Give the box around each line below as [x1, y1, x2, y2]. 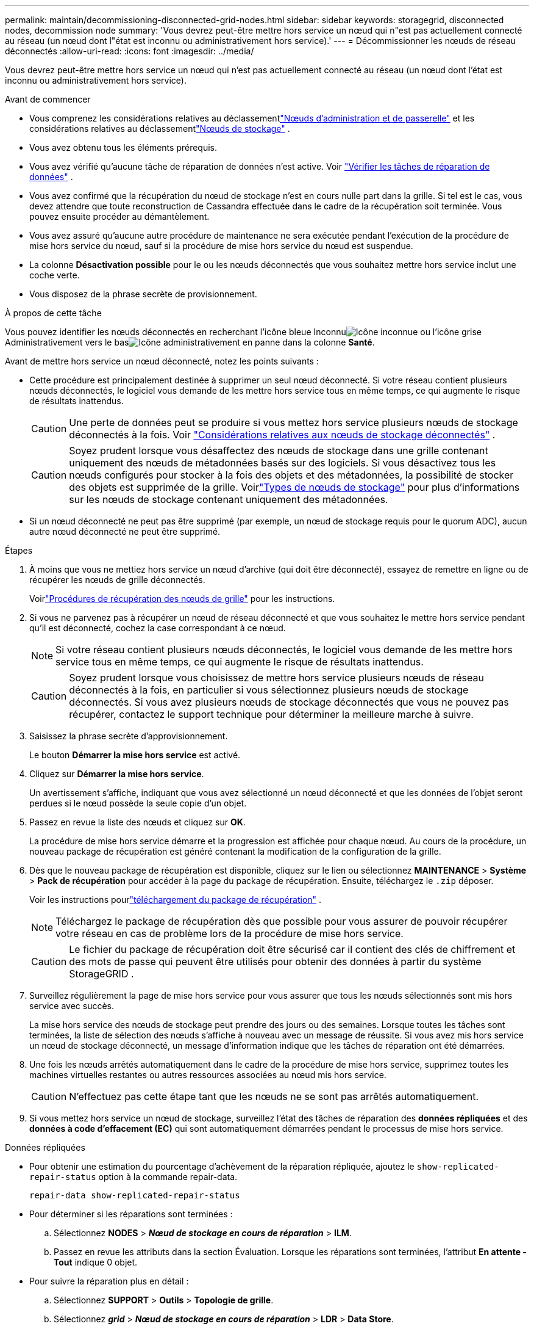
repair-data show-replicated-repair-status [29, 1190, 240, 1200]
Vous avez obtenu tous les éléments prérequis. [29, 142, 218, 153]
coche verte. [29, 270, 80, 280]
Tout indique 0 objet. [54, 1257, 138, 1267]
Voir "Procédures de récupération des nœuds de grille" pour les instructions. [29, 593, 335, 604]
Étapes [5, 545, 33, 556]
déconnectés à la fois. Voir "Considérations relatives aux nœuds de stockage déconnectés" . [69, 429, 496, 441]
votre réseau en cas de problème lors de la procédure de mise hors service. [55, 927, 404, 940]
